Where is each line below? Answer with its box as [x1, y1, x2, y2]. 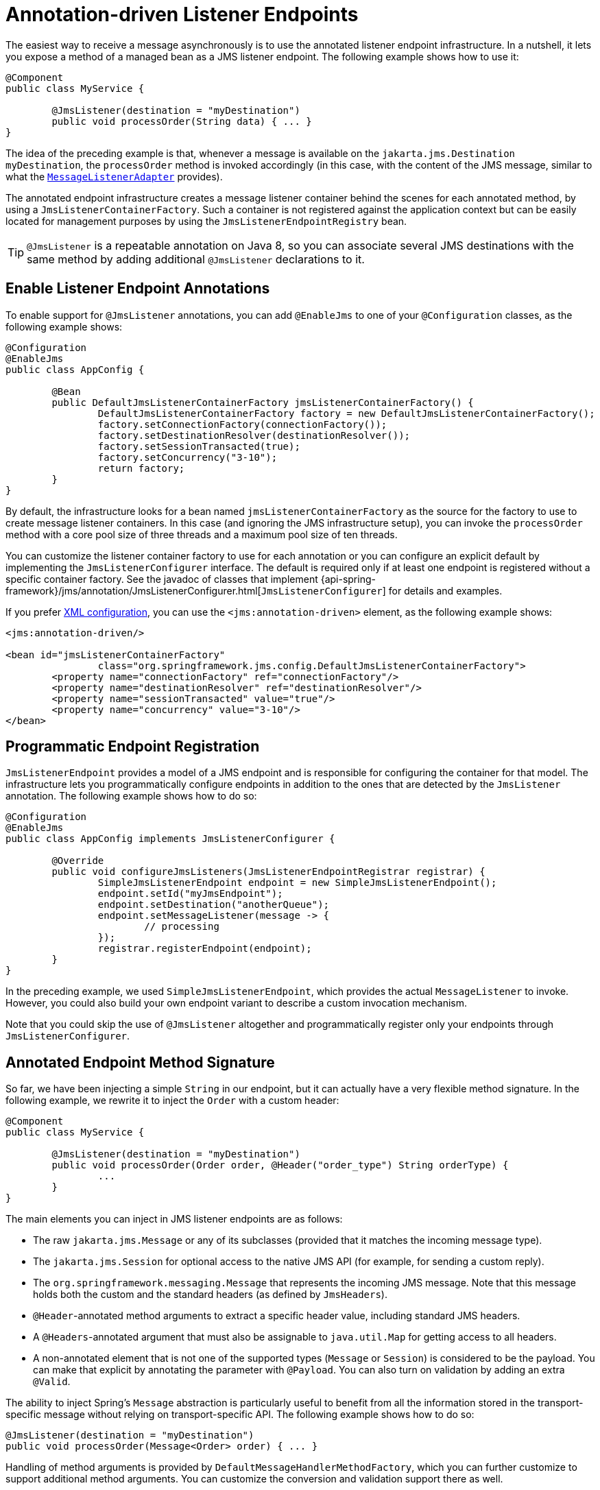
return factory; [97, 462, 185, 474]
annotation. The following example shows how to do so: [5, 790, 257, 802]
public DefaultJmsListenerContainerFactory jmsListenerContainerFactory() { [51, 396, 474, 408]
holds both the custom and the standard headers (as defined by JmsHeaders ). [33, 1288, 387, 1301]
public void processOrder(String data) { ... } [51, 115, 312, 127]
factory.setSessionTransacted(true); [97, 440, 300, 452]
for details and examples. [388, 584, 503, 597]
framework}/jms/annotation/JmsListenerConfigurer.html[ [5, 584, 261, 597]
